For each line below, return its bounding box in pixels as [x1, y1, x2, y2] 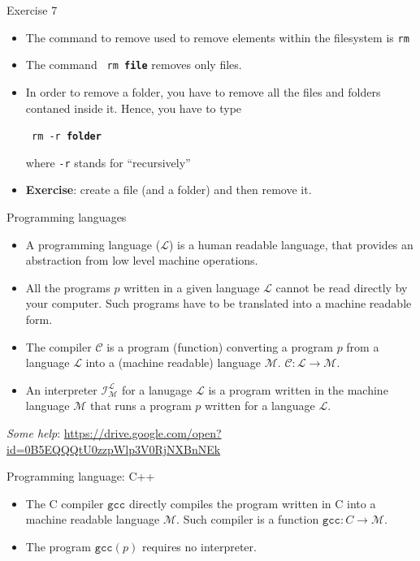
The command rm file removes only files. [25, 56, 242, 73]
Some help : [6, 424, 61, 441]
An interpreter [25, 381, 97, 398]
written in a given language [123, 278, 260, 296]
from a [346, 338, 379, 355]
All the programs [25, 278, 110, 296]
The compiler [25, 338, 92, 355]
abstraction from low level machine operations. [25, 252, 258, 269]
